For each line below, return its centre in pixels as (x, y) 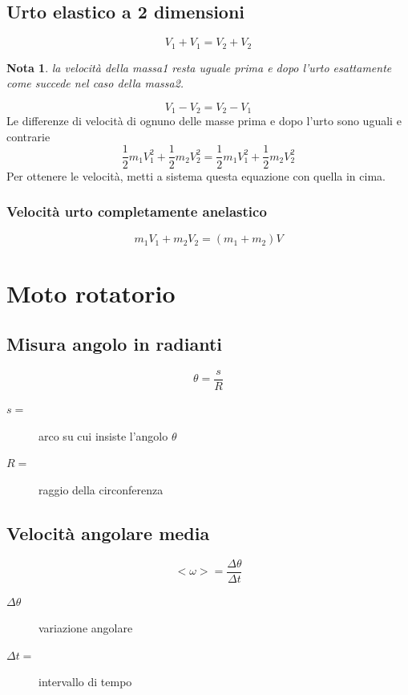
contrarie (28, 136)
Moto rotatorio (91, 293)
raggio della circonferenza (101, 489)
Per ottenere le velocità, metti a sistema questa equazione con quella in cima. (196, 175)
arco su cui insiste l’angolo (103, 435)
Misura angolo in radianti (114, 344)
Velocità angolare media (108, 532)
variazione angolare (86, 628)
